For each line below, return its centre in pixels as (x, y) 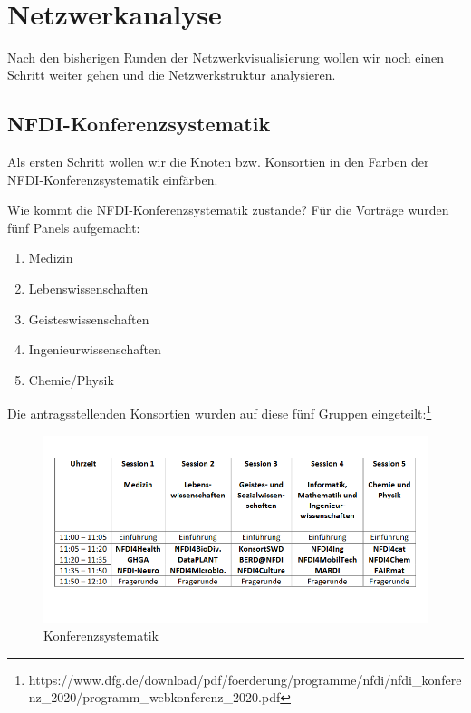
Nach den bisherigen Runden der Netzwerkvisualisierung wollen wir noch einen (226, 57)
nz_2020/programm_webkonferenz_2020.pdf (154, 697)
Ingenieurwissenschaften (95, 349)
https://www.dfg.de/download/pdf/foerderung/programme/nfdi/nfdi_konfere (245, 679)
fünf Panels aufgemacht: (74, 227)
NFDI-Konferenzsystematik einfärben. (113, 179)
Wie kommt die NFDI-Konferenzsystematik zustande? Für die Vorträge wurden (228, 210)
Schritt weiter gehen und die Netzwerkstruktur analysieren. (172, 75)
